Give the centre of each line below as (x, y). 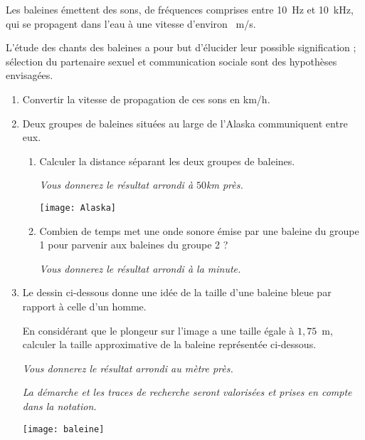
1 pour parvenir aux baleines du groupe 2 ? (134, 245)
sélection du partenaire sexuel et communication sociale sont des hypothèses (171, 61)
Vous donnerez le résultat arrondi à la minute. (140, 268)
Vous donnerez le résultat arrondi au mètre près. (128, 368)
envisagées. (30, 75)
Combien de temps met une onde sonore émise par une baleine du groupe (199, 230)
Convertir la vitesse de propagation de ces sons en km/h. (146, 99)
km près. (225, 185)
